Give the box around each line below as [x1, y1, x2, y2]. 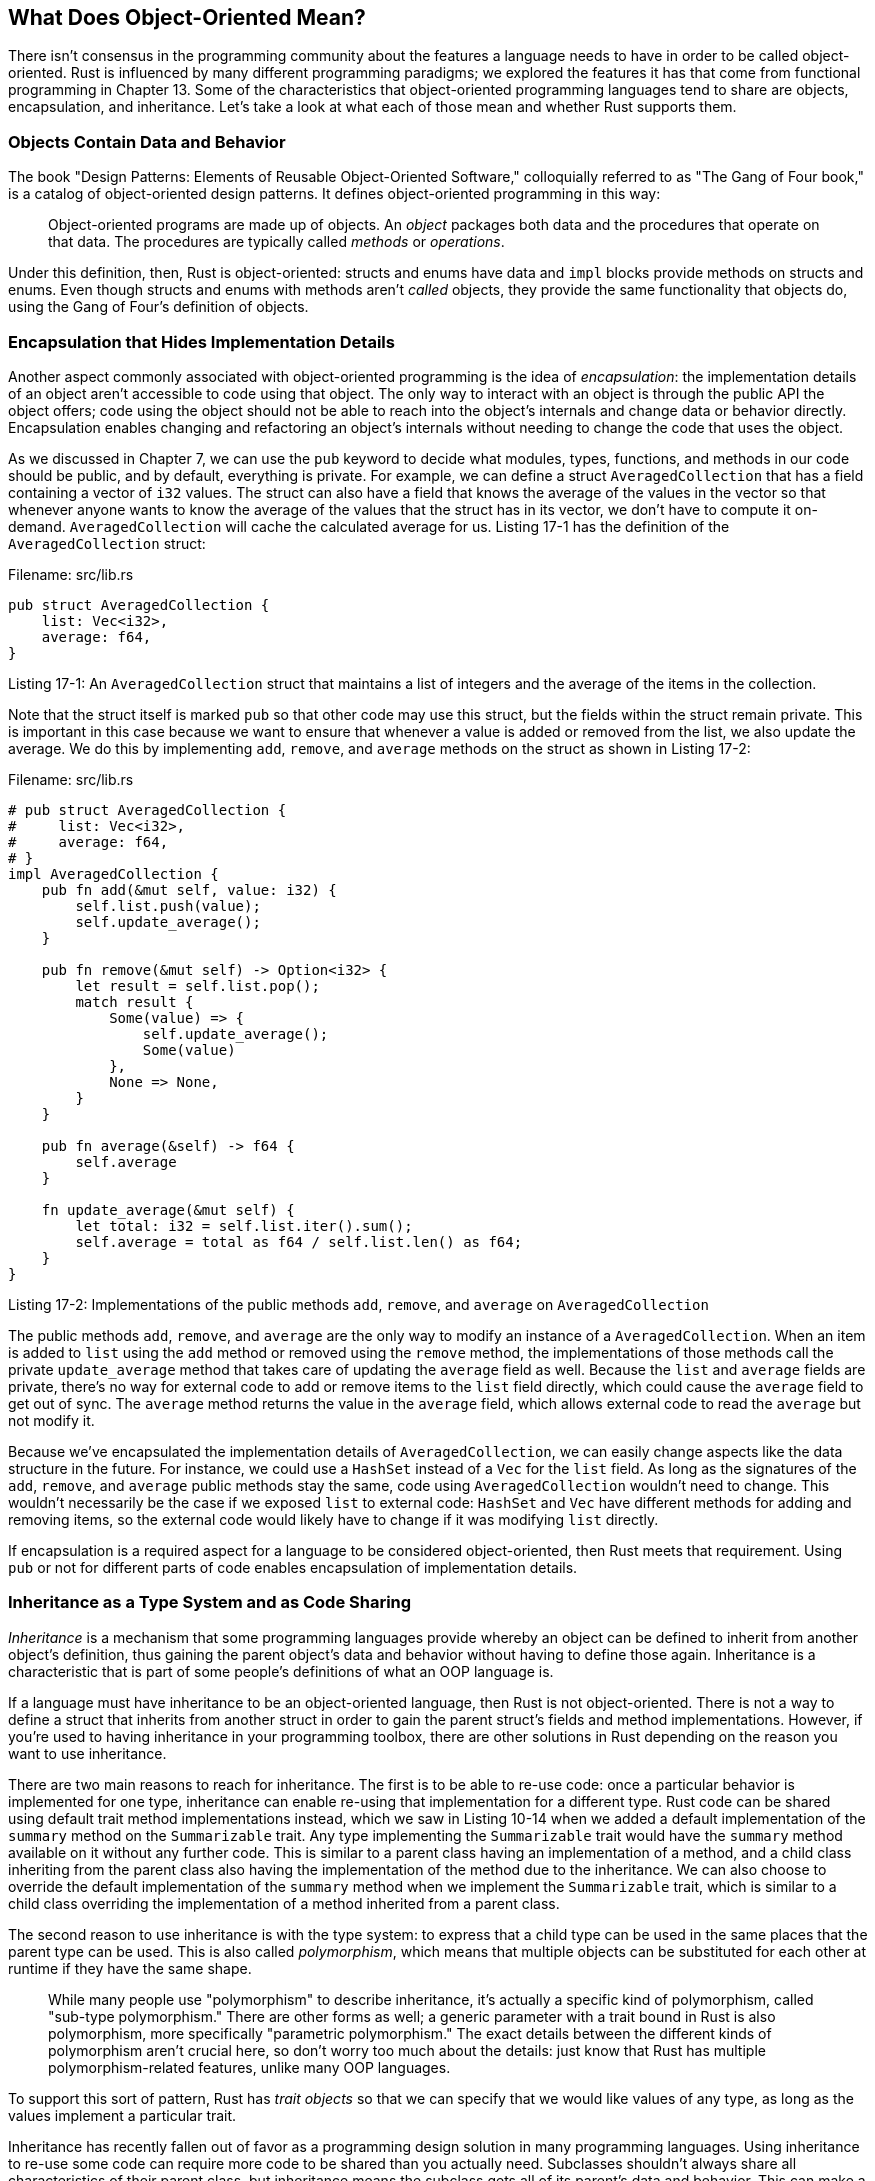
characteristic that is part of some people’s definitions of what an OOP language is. [8, 1662, 554, 1680]
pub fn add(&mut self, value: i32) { [41, 881, 337, 898]
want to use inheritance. [8, 1744, 167, 1762]
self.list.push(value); [75, 897, 261, 914]
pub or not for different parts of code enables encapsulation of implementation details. [8, 1558, 578, 1576]
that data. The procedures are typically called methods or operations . [48, 233, 505, 251]
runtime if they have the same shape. [8, 1959, 252, 1977]
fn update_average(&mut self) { [41, 1201, 295, 1218]
